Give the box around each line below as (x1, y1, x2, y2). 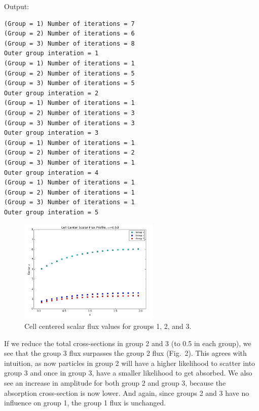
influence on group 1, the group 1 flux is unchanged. (4, 397, 166, 408)
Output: (4, 1, 29, 11)
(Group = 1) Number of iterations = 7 (4, 20, 135, 27)
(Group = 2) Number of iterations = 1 (4, 189, 135, 196)
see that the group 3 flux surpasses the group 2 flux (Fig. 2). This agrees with (4, 348, 247, 358)
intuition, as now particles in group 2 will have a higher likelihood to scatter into (4, 357, 255, 368)
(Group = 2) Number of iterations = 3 (4, 109, 135, 117)
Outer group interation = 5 (4, 208, 99, 216)
